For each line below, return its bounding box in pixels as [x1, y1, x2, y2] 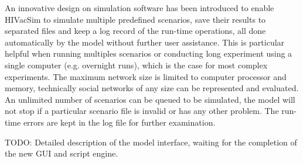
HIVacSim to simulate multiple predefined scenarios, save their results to [5, 13, 266, 25]
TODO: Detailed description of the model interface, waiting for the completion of [5, 136, 297, 148]
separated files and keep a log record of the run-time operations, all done [5, 25, 266, 37]
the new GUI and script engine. [5, 147, 118, 159]
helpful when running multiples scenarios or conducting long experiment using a [5, 47, 292, 60]
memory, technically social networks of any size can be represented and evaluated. [5, 82, 299, 94]
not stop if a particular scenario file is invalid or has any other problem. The [5, 105, 279, 117]
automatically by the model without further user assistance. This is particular [5, 36, 285, 48]
